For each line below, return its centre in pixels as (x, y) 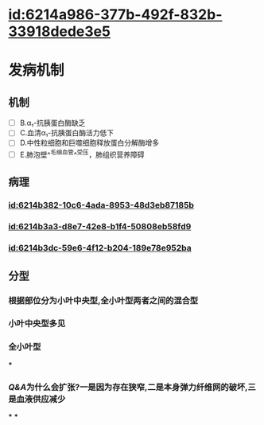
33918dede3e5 (60, 31)
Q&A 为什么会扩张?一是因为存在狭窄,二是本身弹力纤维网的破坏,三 (132, 387)
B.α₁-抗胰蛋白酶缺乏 (52, 123)
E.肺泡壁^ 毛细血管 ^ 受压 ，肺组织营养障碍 (82, 154)
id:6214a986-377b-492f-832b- (115, 15)
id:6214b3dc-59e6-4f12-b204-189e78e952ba (100, 248)
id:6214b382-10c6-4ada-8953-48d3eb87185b (101, 205)
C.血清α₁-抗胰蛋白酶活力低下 (67, 133)
